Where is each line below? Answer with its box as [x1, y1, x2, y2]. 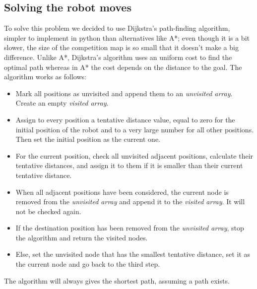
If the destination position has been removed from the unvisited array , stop [15, 223, 244, 233]
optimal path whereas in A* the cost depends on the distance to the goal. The [4, 61, 242, 72]
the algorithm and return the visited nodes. [15, 232, 148, 242]
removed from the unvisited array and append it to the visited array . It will [15, 196, 245, 207]
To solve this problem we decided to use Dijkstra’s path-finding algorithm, [4, 23, 230, 33]
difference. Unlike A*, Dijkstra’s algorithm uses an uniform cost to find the [4, 52, 232, 62]
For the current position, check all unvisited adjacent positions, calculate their [15, 150, 254, 161]
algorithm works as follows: [4, 71, 86, 82]
